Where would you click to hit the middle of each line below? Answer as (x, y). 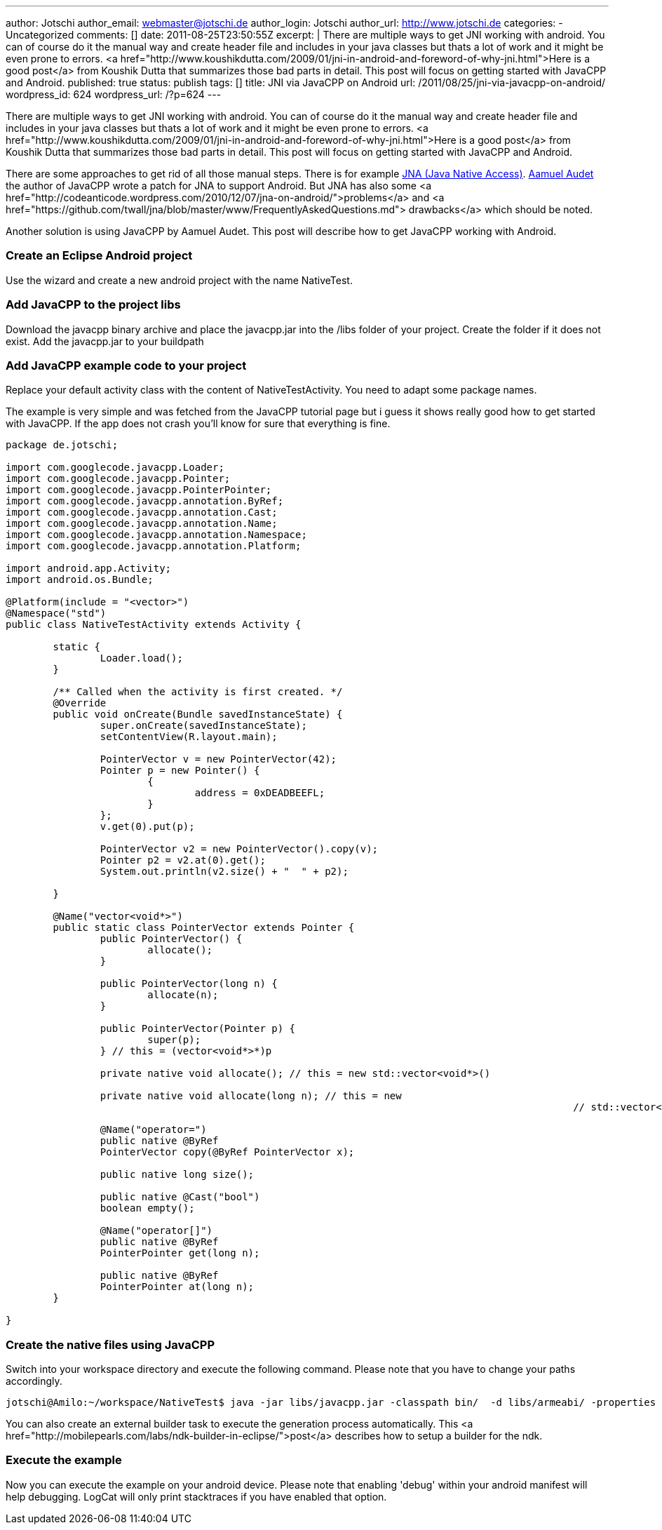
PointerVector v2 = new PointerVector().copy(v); (239, 849)
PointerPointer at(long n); (177, 1287)
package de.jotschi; (62, 445)
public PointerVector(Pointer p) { (198, 1029)
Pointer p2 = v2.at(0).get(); (183, 860)
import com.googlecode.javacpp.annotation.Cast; (142, 512)
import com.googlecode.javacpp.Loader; (115, 468)
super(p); (174, 1040)
